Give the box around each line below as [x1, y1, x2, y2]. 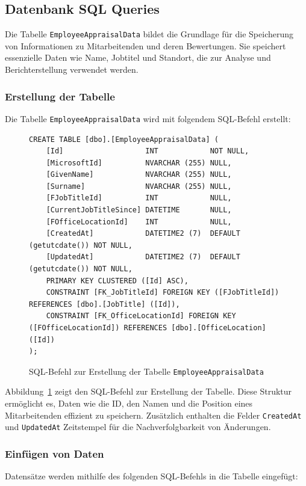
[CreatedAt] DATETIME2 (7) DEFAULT [46, 229, 240, 238]
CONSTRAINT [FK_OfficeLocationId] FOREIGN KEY [46, 312, 236, 321]
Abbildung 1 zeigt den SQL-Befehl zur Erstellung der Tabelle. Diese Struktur [5, 385, 292, 398]
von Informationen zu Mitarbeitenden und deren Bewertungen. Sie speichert [5, 39, 286, 52]
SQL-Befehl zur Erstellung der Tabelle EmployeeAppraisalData [29, 364, 264, 377]
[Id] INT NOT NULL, [46, 147, 249, 156]
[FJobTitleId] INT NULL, [46, 194, 232, 203]
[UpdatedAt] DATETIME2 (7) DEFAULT [46, 253, 240, 262]
